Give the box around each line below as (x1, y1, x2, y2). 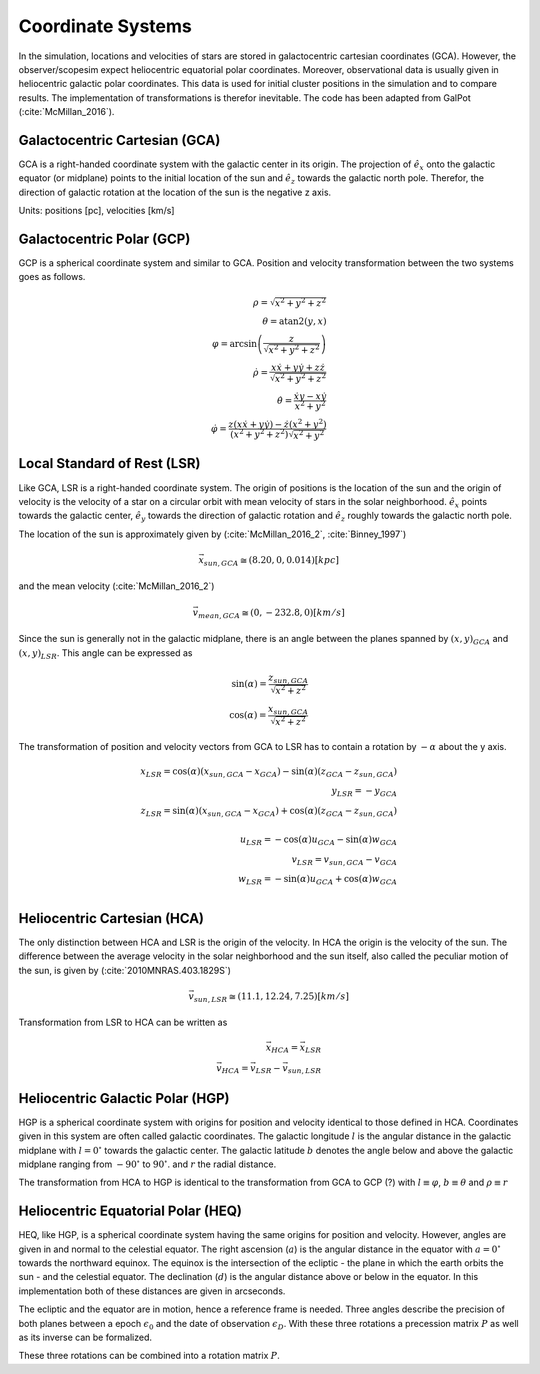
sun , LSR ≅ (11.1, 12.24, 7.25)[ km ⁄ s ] (193, 990, 350, 1004)
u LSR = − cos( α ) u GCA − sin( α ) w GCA (240, 833, 398, 847)
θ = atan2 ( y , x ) (261, 315, 327, 327)
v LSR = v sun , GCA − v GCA (291, 853, 398, 867)
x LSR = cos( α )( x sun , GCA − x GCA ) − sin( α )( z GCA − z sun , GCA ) (140, 765, 398, 779)
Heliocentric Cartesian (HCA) (18, 910, 205, 927)
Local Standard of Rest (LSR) (18, 455, 201, 472)
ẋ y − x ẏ (293, 391, 327, 402)
